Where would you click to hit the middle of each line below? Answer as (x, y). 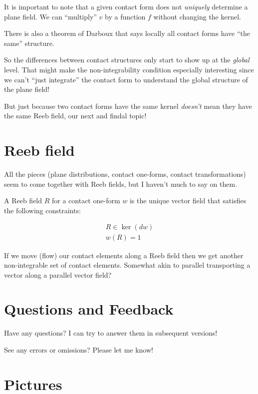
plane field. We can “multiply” (50, 16)
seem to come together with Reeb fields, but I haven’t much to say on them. (121, 184)
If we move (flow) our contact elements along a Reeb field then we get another (124, 255)
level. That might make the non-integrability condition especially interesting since (129, 69)
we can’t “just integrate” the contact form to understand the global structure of (126, 79)
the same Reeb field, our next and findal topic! (75, 116)
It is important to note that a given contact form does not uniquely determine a (126, 6)
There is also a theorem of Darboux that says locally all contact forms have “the (127, 33)
